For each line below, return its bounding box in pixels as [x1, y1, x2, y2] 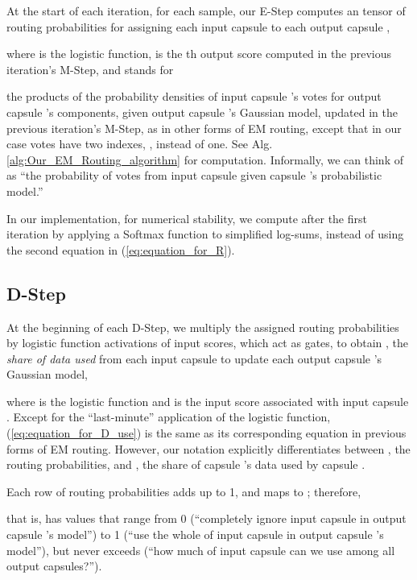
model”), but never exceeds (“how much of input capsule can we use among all [6, 541, 395, 558]
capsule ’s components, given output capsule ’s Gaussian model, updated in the [6, 103, 398, 120]
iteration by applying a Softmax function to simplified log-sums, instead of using [6, 226, 404, 242]
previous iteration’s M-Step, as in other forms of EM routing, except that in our [6, 119, 402, 136]
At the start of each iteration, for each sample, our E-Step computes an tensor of [6, 2, 406, 19]
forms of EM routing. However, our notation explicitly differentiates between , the [6, 440, 411, 457]
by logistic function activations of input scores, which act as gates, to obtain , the [6, 334, 409, 351]
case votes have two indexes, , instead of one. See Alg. [6, 135, 273, 152]
